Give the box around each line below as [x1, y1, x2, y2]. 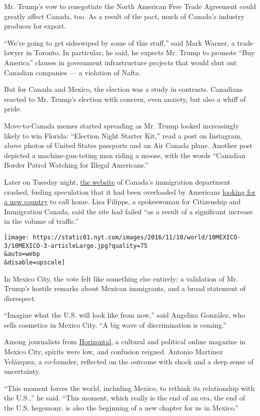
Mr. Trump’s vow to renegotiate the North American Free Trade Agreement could [4, 1, 256, 11]
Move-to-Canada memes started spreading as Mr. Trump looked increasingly [4, 120, 239, 130]
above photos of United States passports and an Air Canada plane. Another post [4, 140, 253, 151]
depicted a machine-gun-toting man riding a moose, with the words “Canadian [4, 150, 245, 160]
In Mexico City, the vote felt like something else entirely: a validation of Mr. [4, 273, 238, 284]
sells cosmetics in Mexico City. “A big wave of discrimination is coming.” [4, 319, 226, 330]
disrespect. [4, 293, 37, 303]
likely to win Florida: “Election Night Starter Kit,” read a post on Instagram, [4, 130, 242, 141]
